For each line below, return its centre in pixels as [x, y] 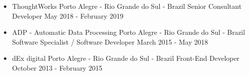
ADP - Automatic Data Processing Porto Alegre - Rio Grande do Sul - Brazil [128, 32]
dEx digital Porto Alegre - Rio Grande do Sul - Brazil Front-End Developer [126, 58]
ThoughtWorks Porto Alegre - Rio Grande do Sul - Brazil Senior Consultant [127, 6]
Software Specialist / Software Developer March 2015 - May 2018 [110, 41]
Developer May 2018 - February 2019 [68, 15]
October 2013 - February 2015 [57, 67]
